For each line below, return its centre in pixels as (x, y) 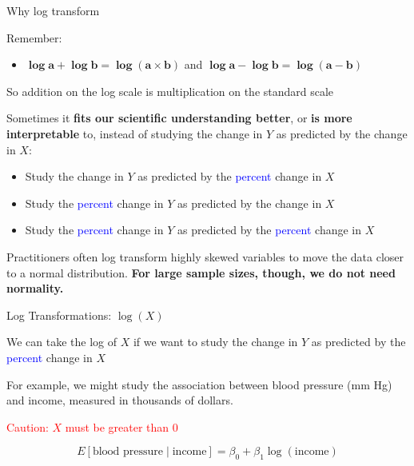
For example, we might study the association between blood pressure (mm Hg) (199, 384)
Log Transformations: (59, 315)
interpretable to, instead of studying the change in (135, 133)
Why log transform (53, 10)
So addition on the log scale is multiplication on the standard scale (170, 91)
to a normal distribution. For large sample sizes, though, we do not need (201, 272)
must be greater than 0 (121, 426)
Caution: (28, 426)
